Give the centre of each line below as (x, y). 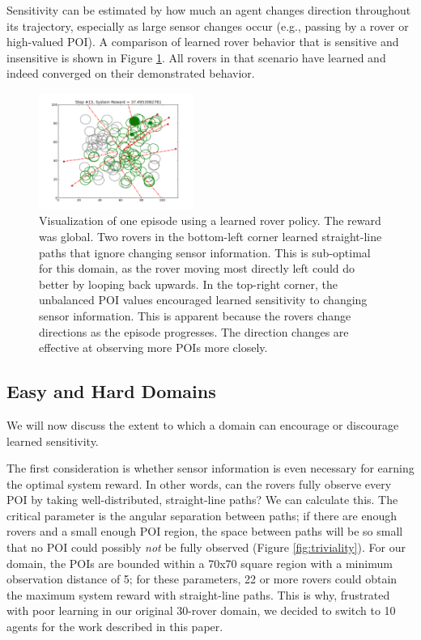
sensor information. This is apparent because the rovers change (195, 315)
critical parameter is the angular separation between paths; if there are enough (202, 515)
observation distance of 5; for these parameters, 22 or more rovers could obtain (202, 579)
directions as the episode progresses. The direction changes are (194, 331)
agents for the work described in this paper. (115, 627)
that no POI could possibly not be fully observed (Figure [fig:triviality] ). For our (206, 547)
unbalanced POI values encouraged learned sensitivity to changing (203, 300)
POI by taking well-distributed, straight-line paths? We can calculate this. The (202, 500)
